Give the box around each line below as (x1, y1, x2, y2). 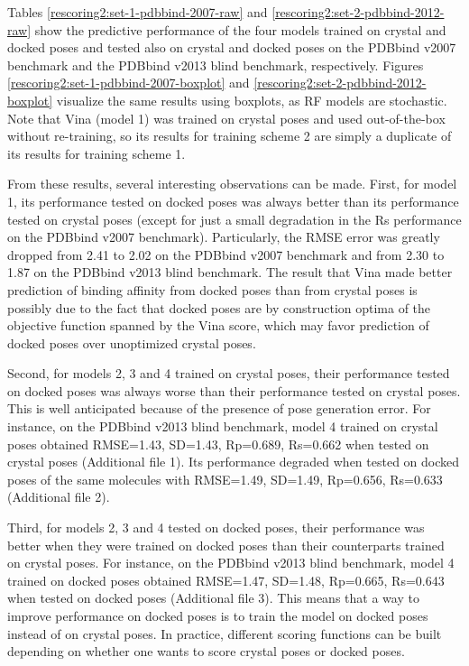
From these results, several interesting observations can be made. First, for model (7, 174, 457, 193)
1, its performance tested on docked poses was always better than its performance (7, 191, 459, 210)
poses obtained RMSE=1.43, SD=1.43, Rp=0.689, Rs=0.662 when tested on (7, 434, 429, 453)
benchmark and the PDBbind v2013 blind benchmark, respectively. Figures (7, 55, 424, 74)
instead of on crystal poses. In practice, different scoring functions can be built (7, 624, 442, 643)
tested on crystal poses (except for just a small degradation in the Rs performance (7, 209, 462, 228)
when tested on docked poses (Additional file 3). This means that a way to (7, 588, 419, 607)
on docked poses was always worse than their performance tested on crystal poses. (7, 381, 461, 400)
